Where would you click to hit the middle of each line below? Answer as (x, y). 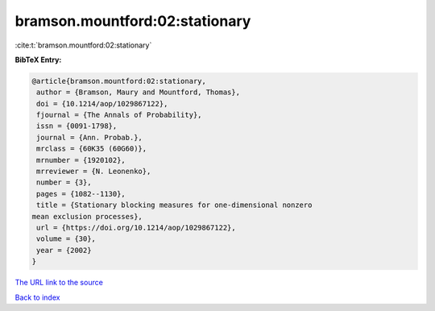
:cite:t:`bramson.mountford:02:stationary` (83, 45)
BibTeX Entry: (38, 60)
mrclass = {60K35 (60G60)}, (92, 149)
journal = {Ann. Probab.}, (89, 137)
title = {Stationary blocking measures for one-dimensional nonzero (174, 205)
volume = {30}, (66, 239)
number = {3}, (64, 182)
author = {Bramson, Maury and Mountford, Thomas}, (139, 92)
